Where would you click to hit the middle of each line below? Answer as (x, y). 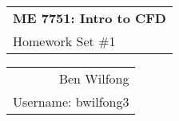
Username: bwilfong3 (71, 101)
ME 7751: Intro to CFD (89, 18)
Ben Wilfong (94, 78)
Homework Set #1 (64, 41)
